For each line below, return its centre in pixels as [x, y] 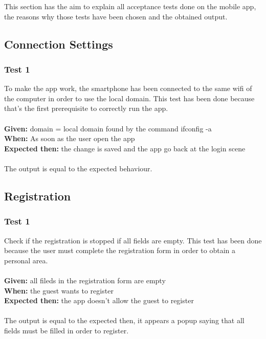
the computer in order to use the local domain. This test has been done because [129, 98]
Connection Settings [59, 44]
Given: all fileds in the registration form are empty [85, 280]
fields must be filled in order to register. [66, 330]
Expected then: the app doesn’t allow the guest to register [99, 300]
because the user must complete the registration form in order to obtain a [120, 250]
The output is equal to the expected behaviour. [78, 168]
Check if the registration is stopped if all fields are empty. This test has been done [133, 240]
